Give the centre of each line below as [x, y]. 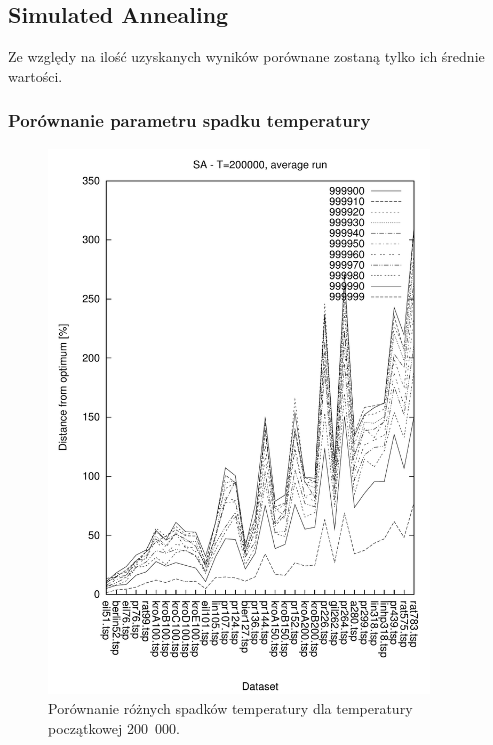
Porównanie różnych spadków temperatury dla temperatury [230, 707]
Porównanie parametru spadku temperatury [189, 120]
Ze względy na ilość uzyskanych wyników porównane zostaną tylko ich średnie [246, 56]
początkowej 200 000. [114, 727]
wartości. [35, 75]
